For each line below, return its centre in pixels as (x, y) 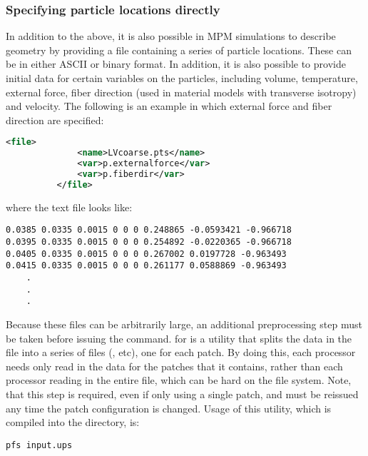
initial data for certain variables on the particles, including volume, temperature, (182, 78)
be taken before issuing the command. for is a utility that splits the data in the (179, 338)
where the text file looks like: (69, 207)
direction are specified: (55, 120)
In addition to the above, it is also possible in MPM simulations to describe (171, 36)
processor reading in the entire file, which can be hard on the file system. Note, (179, 380)
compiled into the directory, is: (73, 422)
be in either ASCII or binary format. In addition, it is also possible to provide (176, 64)
